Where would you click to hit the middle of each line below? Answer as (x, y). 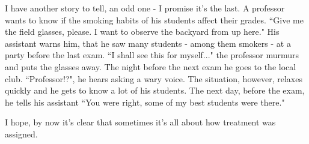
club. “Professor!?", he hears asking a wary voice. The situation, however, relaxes (154, 78)
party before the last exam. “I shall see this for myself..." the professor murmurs (152, 55)
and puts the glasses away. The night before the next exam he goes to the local (151, 66)
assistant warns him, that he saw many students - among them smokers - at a (148, 43)
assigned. (21, 133)
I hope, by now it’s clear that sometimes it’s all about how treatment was (140, 122)
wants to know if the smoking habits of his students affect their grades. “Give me (154, 19)
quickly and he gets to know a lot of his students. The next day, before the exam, (155, 90)
